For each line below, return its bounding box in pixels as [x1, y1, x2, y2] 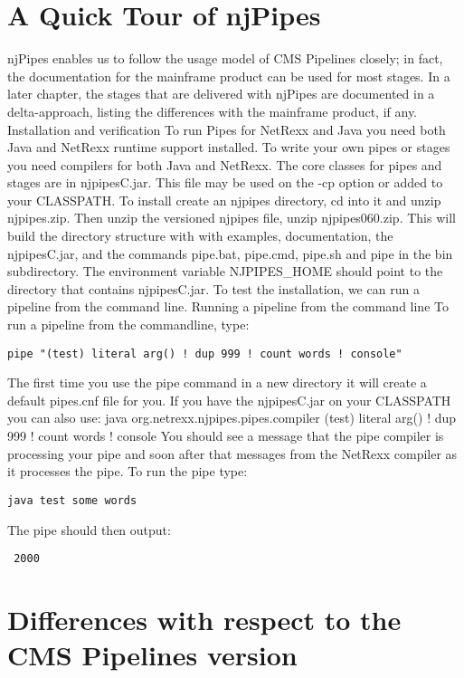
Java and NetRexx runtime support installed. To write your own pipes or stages [7, 138, 450, 157]
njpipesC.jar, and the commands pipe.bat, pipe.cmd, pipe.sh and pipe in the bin [7, 244, 453, 263]
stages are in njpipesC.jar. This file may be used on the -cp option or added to [7, 173, 443, 192]
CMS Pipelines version [7, 636, 298, 673]
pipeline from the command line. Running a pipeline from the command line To [7, 297, 449, 316]
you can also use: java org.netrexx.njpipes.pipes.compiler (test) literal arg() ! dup [7, 408, 457, 427]
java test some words [7, 493, 137, 507]
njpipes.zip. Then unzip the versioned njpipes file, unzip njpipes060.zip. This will [7, 208, 456, 227]
